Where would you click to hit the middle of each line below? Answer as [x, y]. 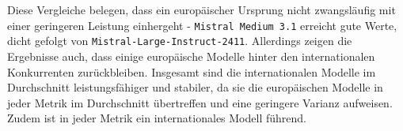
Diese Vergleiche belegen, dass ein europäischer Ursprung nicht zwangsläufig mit [201, 9]
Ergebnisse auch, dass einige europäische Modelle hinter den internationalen [191, 56]
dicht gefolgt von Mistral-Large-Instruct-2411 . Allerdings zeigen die [180, 41]
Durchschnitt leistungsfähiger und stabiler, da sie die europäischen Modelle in [195, 87]
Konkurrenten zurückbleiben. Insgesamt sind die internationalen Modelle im [192, 71]
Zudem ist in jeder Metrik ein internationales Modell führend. [157, 118]
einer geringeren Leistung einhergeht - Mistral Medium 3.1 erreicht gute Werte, [202, 25]
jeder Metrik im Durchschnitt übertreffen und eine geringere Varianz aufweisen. [200, 102]
